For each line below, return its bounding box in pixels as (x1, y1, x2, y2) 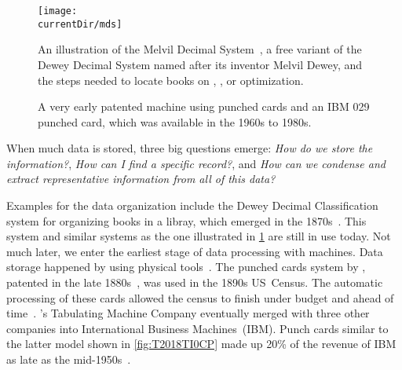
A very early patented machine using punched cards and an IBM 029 (38, 98, 370, 115)
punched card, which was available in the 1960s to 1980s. (38, 113, 312, 130)
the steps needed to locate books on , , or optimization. (38, 71, 304, 88)
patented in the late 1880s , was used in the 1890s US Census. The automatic (6, 274, 383, 291)
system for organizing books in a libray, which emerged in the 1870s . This (6, 212, 367, 229)
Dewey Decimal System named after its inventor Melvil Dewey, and (38, 56, 362, 72)
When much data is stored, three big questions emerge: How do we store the (6, 140, 373, 156)
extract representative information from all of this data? (6, 170, 276, 187)
